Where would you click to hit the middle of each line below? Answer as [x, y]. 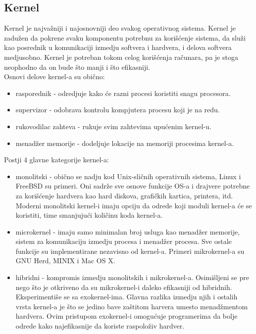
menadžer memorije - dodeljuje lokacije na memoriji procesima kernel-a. [125, 143]
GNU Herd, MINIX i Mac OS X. [65, 261]
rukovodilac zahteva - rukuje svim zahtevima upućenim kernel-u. [113, 126]
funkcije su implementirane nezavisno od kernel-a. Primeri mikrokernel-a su [130, 251]
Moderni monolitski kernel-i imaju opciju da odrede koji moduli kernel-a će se [134, 205]
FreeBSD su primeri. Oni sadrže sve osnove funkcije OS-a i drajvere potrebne [133, 186]
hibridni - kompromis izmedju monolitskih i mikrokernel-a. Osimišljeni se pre [132, 277]
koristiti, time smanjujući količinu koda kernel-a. [89, 215]
